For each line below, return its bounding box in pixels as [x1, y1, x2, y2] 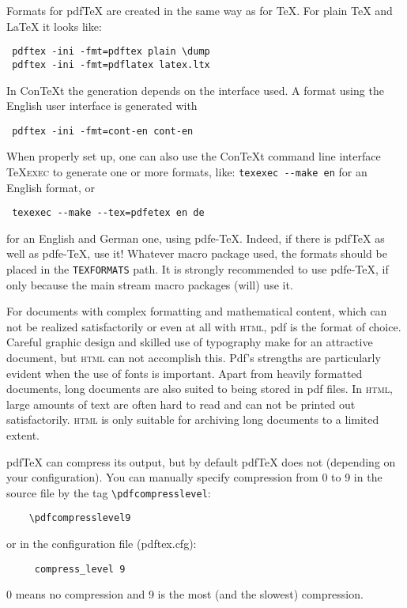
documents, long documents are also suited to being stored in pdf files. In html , [6, 380, 393, 397]
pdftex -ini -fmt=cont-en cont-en [12, 125, 194, 137]
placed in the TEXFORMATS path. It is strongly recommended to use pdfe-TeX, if [6, 261, 389, 278]
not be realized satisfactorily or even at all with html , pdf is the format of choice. [6, 318, 401, 334]
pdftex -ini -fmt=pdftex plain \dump [12, 46, 210, 58]
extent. [6, 427, 40, 444]
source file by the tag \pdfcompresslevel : [6, 484, 211, 500]
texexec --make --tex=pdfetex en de [12, 207, 205, 219]
